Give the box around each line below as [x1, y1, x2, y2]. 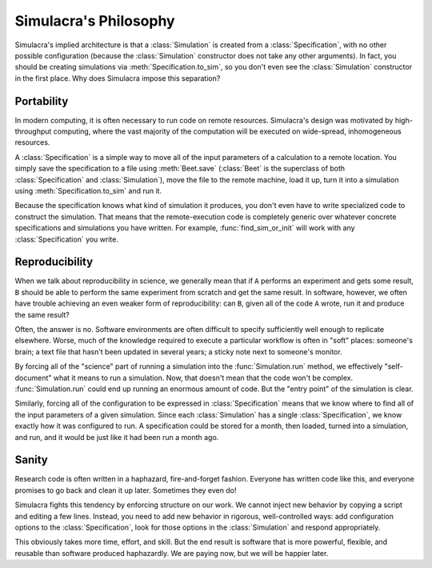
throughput [14, 126, 52, 136]
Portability [14, 94, 69, 108]
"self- [384, 362, 403, 371]
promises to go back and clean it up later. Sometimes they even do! [14, 485, 237, 495]
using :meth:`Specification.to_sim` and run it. [14, 186, 162, 195]
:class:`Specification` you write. [14, 234, 119, 244]
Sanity [14, 453, 48, 467]
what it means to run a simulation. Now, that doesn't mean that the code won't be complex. [53, 373, 354, 382]
